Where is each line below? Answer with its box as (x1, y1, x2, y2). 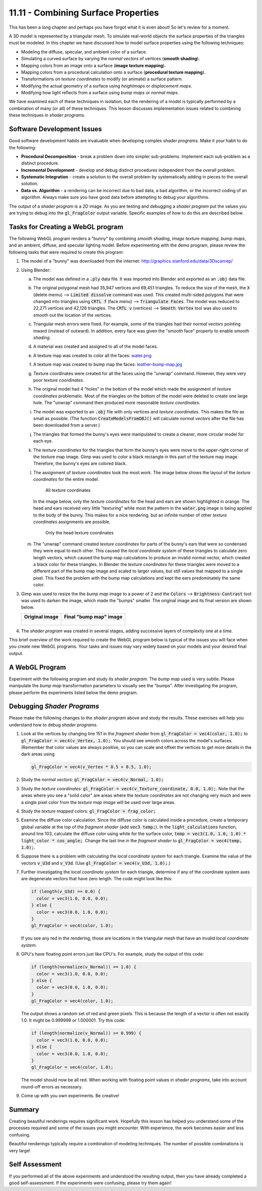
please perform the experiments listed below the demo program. (9, 690, 138, 695)
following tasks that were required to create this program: (9, 249, 124, 255)
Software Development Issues (9, 125, 102, 133)
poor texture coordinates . (33, 377, 84, 383)
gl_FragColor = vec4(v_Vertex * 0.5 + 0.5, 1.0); (31, 764, 152, 770)
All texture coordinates (45, 487, 91, 493)
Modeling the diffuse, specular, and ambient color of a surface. (21, 49, 147, 54)
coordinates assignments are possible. (33, 519, 111, 525)
